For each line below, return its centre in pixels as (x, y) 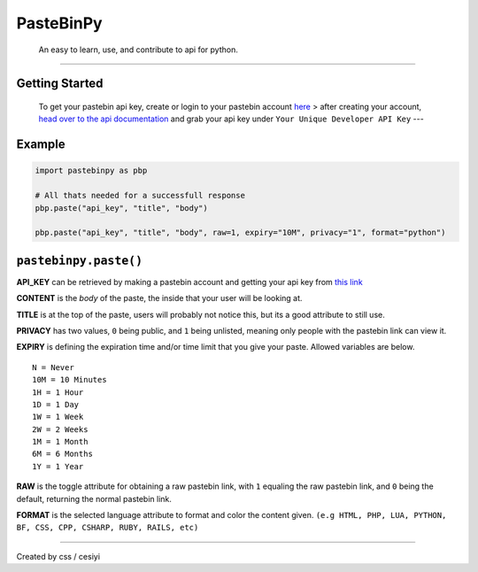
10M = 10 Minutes (69, 380)
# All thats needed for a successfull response (140, 196)
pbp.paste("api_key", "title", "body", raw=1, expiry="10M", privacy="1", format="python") (240, 233)
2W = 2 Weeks (60, 429)
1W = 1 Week (58, 417)
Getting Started (60, 84)
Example (41, 145)
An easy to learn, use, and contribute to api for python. (139, 50)
